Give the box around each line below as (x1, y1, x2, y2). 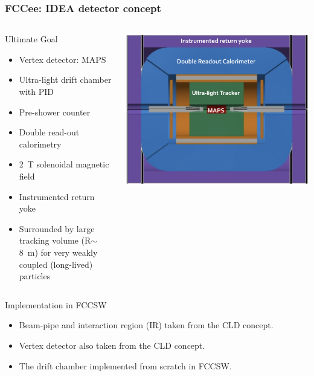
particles (19, 270, 51, 282)
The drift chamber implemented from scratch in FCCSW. (19, 359, 232, 372)
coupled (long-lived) (19, 258, 93, 270)
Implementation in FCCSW (5, 298, 107, 311)
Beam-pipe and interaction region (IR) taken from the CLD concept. (19, 319, 274, 331)
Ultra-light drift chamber (19, 73, 112, 86)
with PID (19, 85, 54, 97)
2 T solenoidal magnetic (19, 158, 109, 170)
